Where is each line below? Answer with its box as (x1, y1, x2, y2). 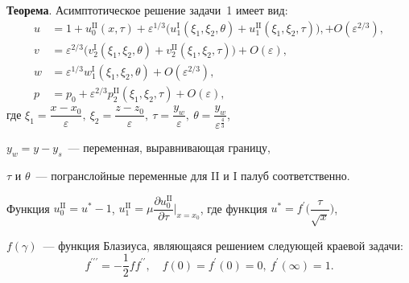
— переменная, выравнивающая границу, (68, 139, 271, 156)
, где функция (200, 199, 267, 216)
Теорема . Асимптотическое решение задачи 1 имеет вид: (6, 2, 288, 18)
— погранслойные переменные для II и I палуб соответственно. (35, 166, 350, 183)
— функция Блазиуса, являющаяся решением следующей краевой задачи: (43, 236, 403, 253)
